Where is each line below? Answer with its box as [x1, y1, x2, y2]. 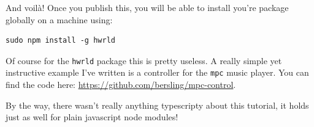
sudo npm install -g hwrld [6, 36, 115, 45]
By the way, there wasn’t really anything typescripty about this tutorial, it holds [6, 98, 309, 111]
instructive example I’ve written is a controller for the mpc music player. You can [6, 66, 309, 79]
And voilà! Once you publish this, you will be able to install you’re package [6, 1, 289, 13]
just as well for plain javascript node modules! [6, 111, 178, 123]
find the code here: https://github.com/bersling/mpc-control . [6, 78, 236, 91]
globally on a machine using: [6, 13, 113, 26]
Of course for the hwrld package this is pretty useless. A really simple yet [6, 54, 282, 67]
